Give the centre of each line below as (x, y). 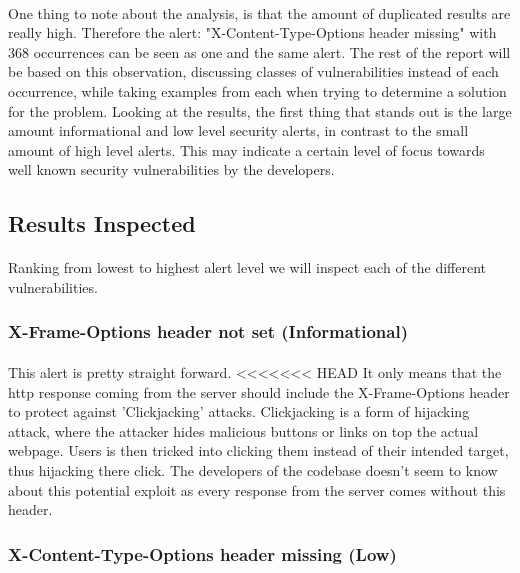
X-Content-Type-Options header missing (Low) (202, 553)
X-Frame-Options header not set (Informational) (208, 331)
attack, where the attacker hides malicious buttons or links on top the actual (243, 430)
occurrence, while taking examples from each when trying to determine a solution (257, 90)
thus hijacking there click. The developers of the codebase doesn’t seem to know (253, 469)
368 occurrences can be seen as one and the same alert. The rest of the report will (259, 51)
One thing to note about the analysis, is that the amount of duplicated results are (259, 12)
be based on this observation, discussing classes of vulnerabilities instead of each (253, 71)
